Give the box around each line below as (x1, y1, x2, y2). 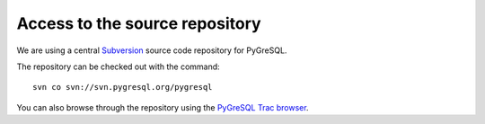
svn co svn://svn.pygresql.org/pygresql (32, 82, 213, 93)
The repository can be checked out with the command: (16, 61, 220, 72)
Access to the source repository (16, 13, 261, 33)
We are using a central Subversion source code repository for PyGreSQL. (16, 45, 287, 56)
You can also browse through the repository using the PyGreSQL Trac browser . (16, 102, 309, 112)
